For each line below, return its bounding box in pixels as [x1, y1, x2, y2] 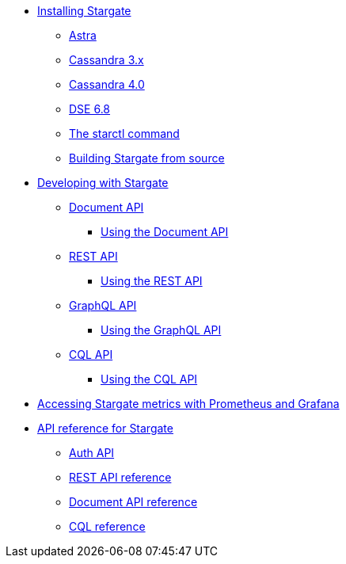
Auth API [69, 446, 115, 459]
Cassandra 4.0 [69, 78, 145, 91]
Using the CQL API [101, 372, 198, 386]
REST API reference [69, 471, 172, 484]
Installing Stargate [37, 4, 131, 17]
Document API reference [69, 495, 198, 509]
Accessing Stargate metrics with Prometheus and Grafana [37, 397, 340, 410]
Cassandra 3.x [69, 53, 144, 67]
